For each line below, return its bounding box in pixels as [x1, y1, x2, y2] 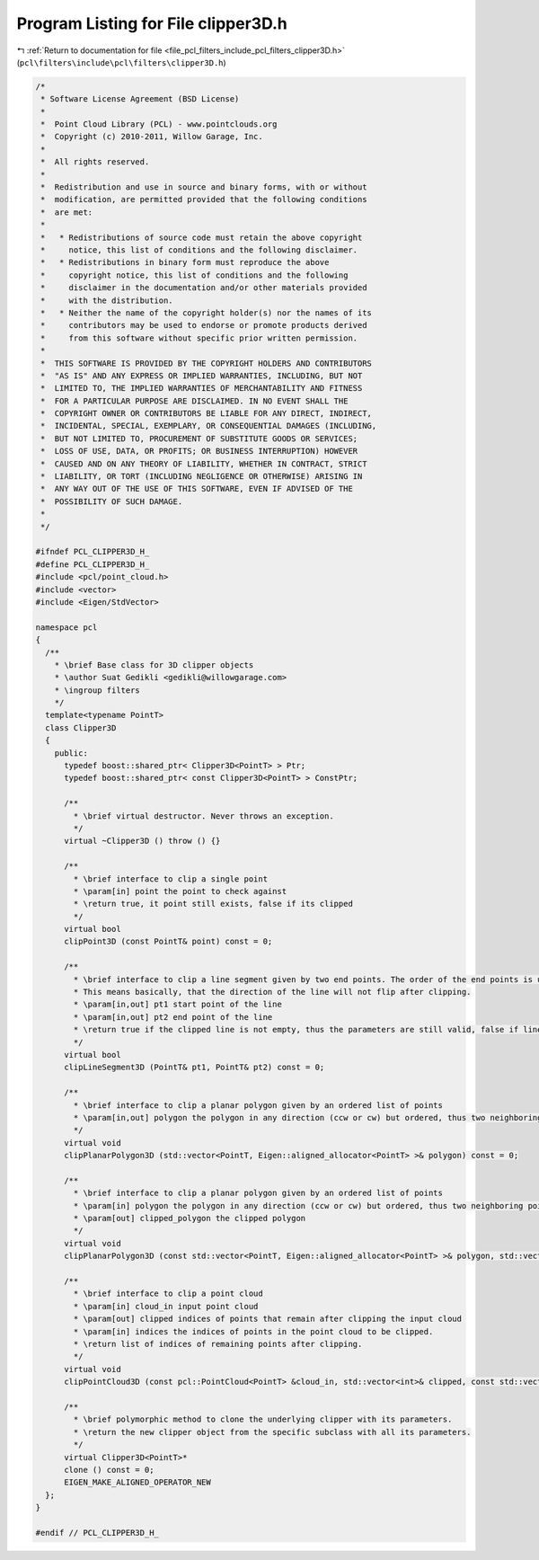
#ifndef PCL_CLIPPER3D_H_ [35, 546, 150, 557]
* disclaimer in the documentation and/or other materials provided [40, 283, 367, 293]
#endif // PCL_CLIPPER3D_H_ [35, 1528, 159, 1538]
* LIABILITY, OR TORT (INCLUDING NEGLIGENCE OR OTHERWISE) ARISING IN [40, 472, 363, 482]
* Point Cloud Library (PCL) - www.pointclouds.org [40, 120, 278, 129]
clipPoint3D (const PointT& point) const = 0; [64, 936, 273, 947]
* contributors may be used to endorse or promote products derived [40, 320, 367, 331]
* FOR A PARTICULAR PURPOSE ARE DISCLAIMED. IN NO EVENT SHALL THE [40, 395, 349, 406]
